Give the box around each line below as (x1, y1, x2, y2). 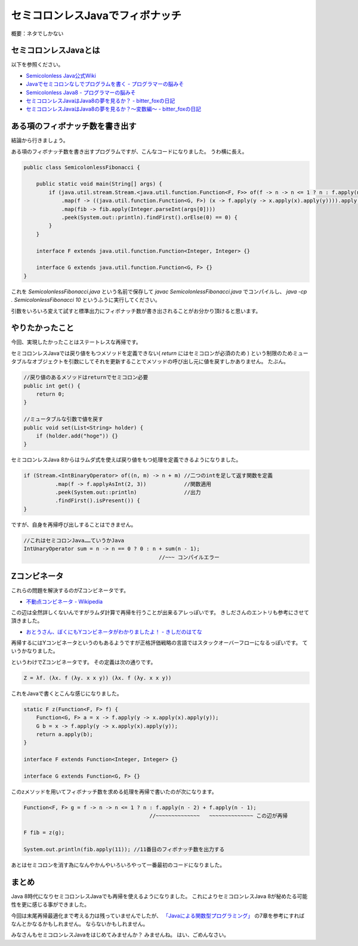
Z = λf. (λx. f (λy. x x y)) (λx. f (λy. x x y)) (23, 674, 172, 681)
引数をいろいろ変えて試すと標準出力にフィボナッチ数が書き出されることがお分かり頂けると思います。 (11, 307, 261, 314)
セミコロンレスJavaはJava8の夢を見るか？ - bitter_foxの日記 (26, 97, 175, 105)
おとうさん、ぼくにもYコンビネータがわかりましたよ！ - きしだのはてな (26, 628, 202, 635)
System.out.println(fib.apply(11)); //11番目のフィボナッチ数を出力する (23, 846, 225, 853)
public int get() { (23, 382, 81, 389)
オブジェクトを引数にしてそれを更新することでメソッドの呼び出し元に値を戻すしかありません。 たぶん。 (32, 358, 289, 365)
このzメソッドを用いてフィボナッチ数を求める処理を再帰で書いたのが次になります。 (11, 788, 217, 795)
